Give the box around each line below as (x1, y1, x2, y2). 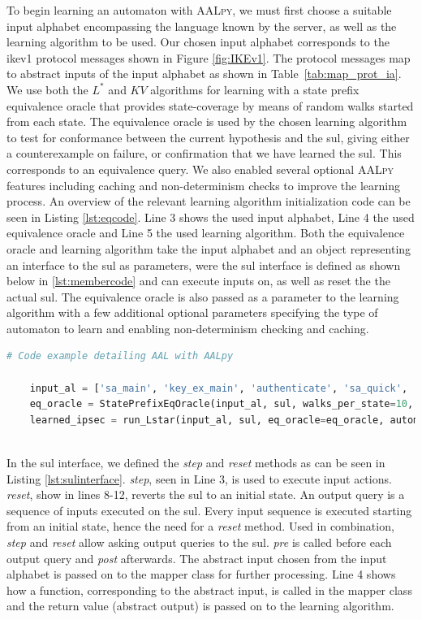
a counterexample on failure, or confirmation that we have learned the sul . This (6, 145, 402, 162)
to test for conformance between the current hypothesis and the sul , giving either (6, 128, 410, 145)
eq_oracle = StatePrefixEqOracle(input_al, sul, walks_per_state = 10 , (29, 398, 414, 410)
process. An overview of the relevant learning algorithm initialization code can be (6, 193, 411, 210)
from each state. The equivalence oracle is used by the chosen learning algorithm (6, 113, 407, 130)
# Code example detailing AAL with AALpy (6, 350, 234, 362)
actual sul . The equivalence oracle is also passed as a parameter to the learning (6, 288, 399, 305)
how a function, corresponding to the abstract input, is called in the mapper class (6, 581, 412, 598)
